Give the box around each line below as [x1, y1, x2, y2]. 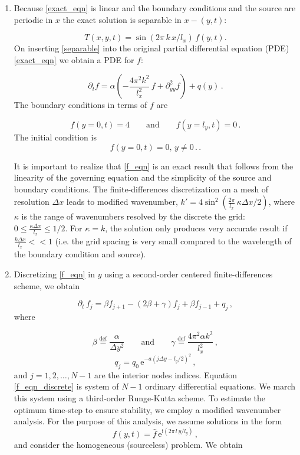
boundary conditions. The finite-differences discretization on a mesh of [14, 182, 269, 195]
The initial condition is [14, 130, 97, 143]
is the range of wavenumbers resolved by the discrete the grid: [21, 210, 245, 222]
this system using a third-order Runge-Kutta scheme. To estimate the [14, 391, 265, 404]
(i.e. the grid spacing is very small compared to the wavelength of [55, 235, 292, 247]
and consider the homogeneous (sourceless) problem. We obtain [14, 438, 243, 451]
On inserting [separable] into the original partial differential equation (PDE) [14, 42, 289, 54]
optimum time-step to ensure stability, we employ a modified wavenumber [14, 403, 281, 415]
